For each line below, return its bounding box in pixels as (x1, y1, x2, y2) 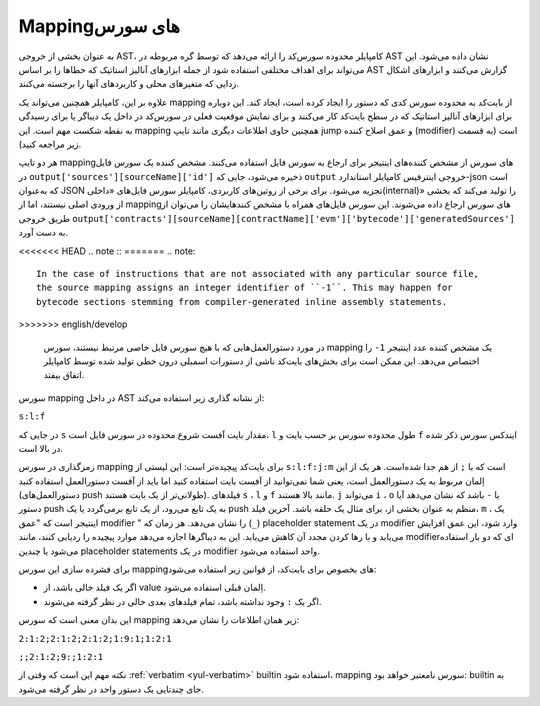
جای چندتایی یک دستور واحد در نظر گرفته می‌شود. (18, 683, 204, 695)
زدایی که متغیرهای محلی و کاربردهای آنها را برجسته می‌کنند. (18, 78, 240, 90)
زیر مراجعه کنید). (18, 138, 82, 150)
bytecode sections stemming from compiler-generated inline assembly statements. (36, 296, 448, 307)
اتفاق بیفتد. (43, 369, 85, 381)
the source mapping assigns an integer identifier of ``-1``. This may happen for (36, 282, 453, 294)
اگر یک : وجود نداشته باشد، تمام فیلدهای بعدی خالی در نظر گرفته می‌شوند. (43, 595, 322, 607)
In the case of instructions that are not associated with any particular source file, (36, 268, 480, 280)
